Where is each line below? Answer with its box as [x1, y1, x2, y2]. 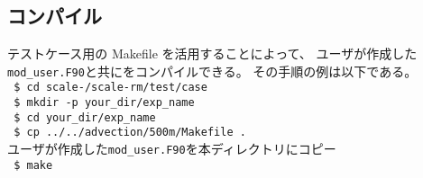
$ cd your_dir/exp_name [14, 111, 156, 124]
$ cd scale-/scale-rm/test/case [14, 81, 207, 94]
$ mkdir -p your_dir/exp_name [14, 96, 195, 110]
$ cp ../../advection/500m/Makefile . [14, 126, 246, 139]
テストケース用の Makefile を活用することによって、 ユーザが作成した [7, 44, 418, 63]
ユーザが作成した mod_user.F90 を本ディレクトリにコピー [7, 139, 336, 158]
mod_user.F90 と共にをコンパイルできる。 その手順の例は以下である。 [7, 61, 418, 80]
